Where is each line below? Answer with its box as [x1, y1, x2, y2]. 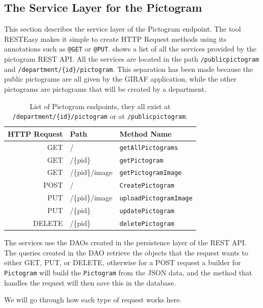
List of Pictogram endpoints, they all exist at [30, 100, 171, 111]
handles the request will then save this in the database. [4, 277, 176, 288]
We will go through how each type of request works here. [4, 294, 182, 305]
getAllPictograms [119, 144, 178, 151]
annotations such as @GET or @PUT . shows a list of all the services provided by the [4, 43, 257, 54]
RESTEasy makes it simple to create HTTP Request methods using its [4, 33, 227, 44]
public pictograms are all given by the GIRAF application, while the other [4, 73, 237, 84]
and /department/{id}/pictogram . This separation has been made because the [4, 63, 253, 74]
